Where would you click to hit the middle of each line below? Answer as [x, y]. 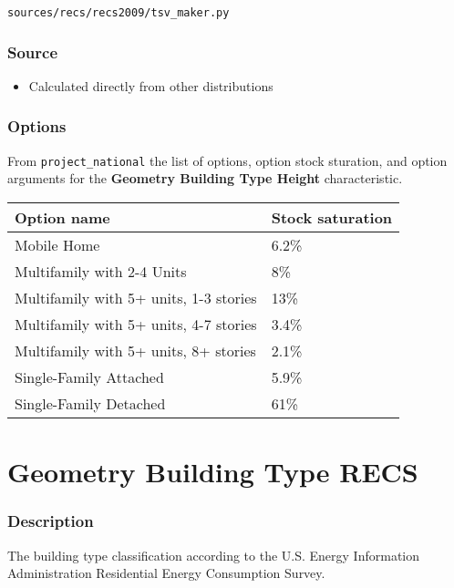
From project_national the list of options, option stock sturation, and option [227, 160]
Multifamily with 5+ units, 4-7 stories [136, 324]
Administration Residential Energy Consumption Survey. [166, 573]
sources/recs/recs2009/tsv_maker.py [119, 13]
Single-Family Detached [90, 403]
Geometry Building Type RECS [213, 472]
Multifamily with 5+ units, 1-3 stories [136, 297]
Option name [62, 217]
